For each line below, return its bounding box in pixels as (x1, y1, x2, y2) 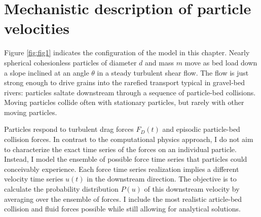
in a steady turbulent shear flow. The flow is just (97, 67, 249, 78)
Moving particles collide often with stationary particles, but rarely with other (4, 97, 244, 107)
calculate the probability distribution (4, 184, 119, 194)
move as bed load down (184, 57, 257, 67)
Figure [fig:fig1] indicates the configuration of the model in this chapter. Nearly (4, 47, 250, 58)
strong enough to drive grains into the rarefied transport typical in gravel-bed (4, 77, 245, 88)
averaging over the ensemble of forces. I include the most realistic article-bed (4, 193, 242, 204)
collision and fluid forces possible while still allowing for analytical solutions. (4, 203, 241, 214)
